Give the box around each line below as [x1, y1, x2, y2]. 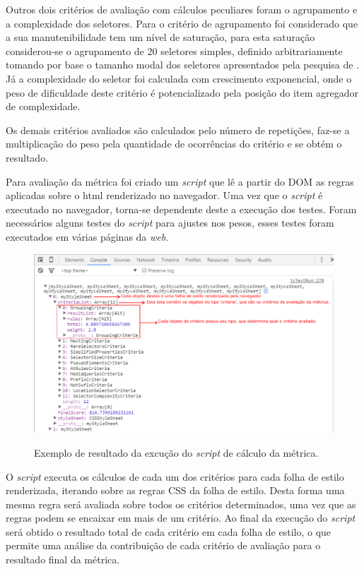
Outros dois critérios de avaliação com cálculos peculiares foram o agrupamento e [6, 2, 358, 16]
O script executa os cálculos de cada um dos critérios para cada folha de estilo [6, 469, 344, 484]
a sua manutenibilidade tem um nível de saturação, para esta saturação [6, 30, 315, 44]
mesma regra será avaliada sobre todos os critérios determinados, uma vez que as [6, 496, 356, 511]
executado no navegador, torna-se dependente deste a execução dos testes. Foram [6, 201, 357, 216]
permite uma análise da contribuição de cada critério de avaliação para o [6, 538, 321, 553]
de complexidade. [6, 99, 81, 114]
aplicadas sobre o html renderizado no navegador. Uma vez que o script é [6, 188, 323, 203]
